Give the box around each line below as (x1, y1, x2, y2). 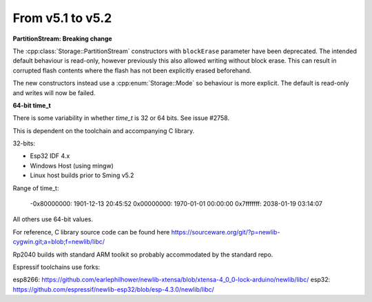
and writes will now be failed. (12, 88, 96, 97)
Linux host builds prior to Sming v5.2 (30, 171, 134, 179)
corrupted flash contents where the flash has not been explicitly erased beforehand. (12, 66, 251, 74)
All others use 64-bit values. (12, 215, 93, 223)
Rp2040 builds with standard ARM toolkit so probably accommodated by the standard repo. (12, 250, 273, 259)
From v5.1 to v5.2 (12, 10, 112, 26)
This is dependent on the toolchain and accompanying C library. (12, 126, 195, 134)
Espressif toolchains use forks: (12, 263, 101, 271)
